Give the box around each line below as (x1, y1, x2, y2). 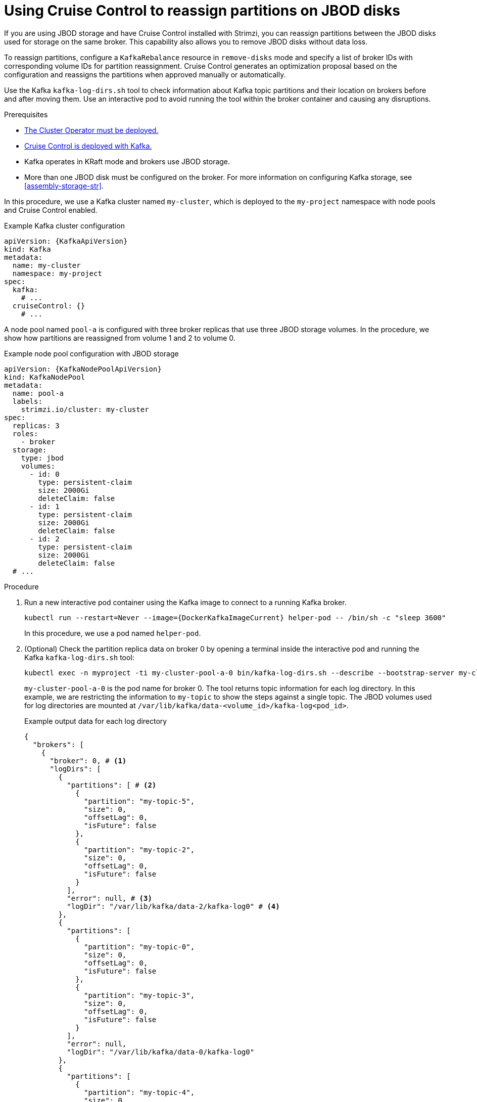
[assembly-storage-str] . (24, 181, 104, 190)
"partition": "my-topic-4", (84, 1088, 195, 1096)
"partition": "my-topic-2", (84, 845, 195, 854)
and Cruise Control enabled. (4, 205, 98, 214)
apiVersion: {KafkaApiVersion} (4, 237, 128, 245)
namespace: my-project (12, 269, 102, 278)
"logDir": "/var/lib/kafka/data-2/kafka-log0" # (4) (67, 902, 280, 910)
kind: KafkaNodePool (4, 373, 85, 381)
